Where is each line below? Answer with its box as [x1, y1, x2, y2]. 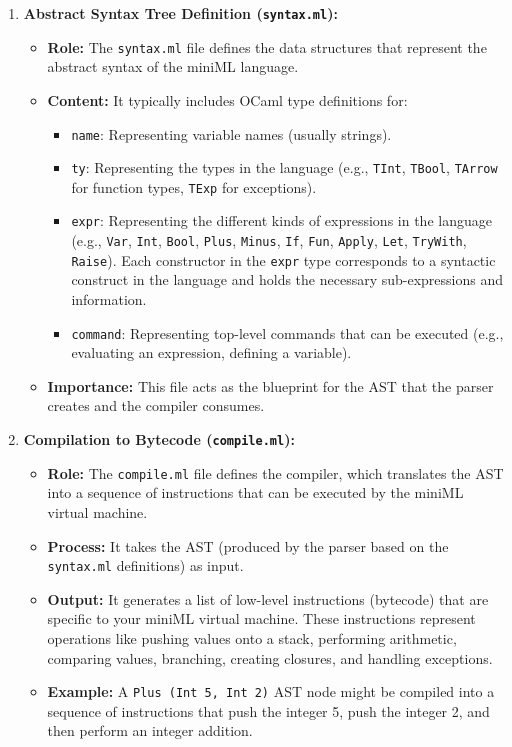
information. [71, 289, 147, 310]
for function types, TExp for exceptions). [71, 176, 317, 197]
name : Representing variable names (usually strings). [71, 123, 392, 144]
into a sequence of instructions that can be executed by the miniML [47, 482, 464, 503]
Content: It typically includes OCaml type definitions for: [47, 89, 408, 110]
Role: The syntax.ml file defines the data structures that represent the [47, 36, 487, 57]
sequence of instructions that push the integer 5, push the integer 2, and [47, 700, 490, 721]
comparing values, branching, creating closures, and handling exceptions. [47, 647, 493, 668]
